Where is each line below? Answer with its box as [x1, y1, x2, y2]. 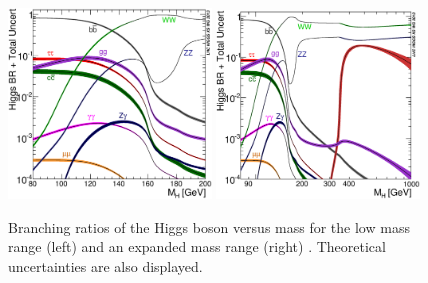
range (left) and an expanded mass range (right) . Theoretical [8, 236, 386, 257]
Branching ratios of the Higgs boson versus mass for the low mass [8, 216, 410, 237]
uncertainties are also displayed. [8, 255, 203, 276]
